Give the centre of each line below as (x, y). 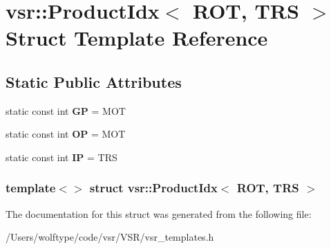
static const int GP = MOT (66, 110)
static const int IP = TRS (62, 157)
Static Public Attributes (94, 81)
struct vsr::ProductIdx (153, 188)
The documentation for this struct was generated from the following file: (159, 213)
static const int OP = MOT (66, 134)
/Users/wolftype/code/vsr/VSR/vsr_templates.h (110, 237)
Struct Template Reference (137, 38)
